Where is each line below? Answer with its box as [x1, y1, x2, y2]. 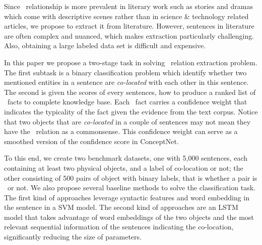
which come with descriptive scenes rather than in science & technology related [4, 11, 249, 21]
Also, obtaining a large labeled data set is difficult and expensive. [4, 40, 206, 51]
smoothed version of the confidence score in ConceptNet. [4, 136, 179, 146]
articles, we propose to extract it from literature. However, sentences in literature [4, 21, 254, 31]
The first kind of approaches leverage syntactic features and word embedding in [4, 192, 250, 202]
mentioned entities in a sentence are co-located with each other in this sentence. [4, 77, 249, 87]
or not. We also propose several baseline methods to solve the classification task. [7, 182, 255, 193]
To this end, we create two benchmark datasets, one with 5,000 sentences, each [4, 153, 247, 163]
